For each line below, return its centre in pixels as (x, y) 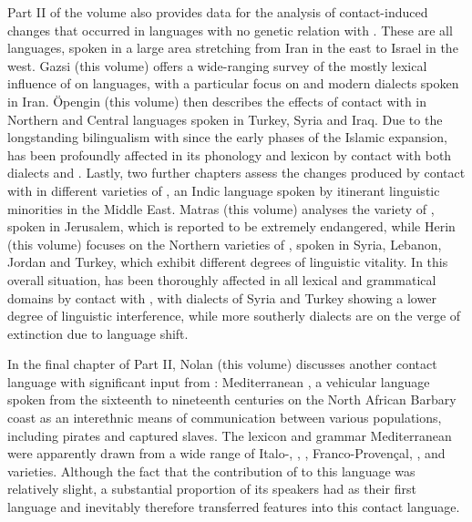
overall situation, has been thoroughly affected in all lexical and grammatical (222, 279)
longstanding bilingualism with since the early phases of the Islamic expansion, (227, 137)
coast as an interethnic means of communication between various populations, (225, 418)
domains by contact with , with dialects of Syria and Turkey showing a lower (222, 297)
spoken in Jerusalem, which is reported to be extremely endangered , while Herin (231, 226)
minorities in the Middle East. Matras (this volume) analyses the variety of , (221, 208)
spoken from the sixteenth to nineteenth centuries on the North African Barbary (232, 399)
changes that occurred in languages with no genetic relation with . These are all (230, 30)
